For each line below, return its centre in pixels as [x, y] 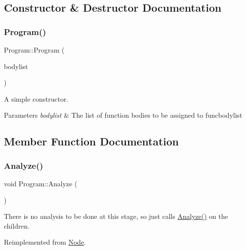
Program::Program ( [34, 50]
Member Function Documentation [92, 141]
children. [17, 225]
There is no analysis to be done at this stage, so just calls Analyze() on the [116, 216]
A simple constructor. [36, 98]
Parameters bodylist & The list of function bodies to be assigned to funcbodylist [123, 115]
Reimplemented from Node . [45, 242]
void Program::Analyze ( [41, 183]
